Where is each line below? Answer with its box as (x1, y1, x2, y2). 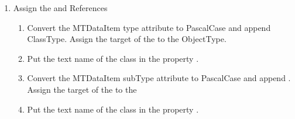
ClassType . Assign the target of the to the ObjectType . (27, 33, 227, 45)
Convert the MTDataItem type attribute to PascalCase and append (27, 21, 271, 33)
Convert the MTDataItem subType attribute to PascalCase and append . (27, 72, 291, 84)
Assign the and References (13, 2, 108, 13)
